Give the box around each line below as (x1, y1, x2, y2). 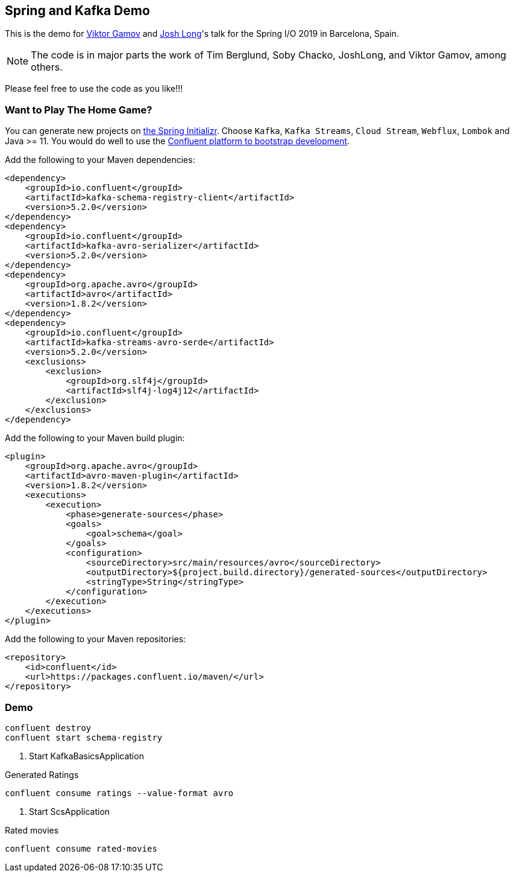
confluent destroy (5, 722, 92, 733)
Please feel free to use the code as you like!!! (5, 83, 183, 94)
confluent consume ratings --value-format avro (5, 788, 234, 798)
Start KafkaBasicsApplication (29, 750, 144, 761)
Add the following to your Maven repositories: (5, 634, 186, 645)
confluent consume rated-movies (5, 843, 157, 853)
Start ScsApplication (29, 806, 110, 817)
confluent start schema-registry (5, 732, 163, 742)
